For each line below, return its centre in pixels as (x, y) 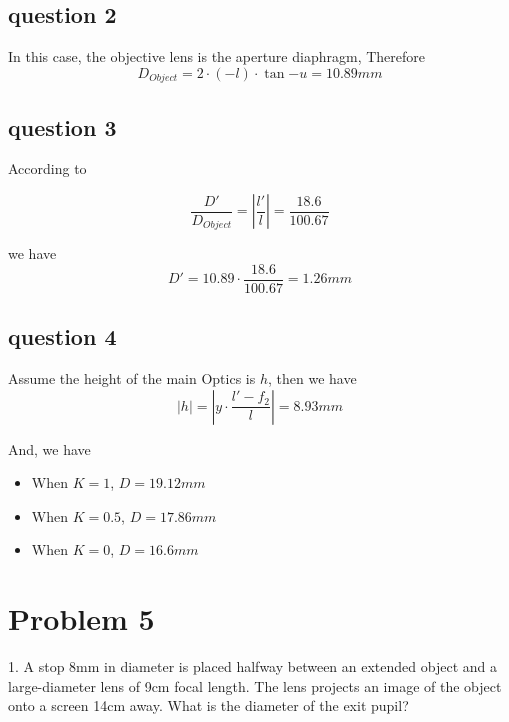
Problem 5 (81, 618)
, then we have (312, 377)
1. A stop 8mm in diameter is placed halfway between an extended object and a (252, 666)
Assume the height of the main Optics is (132, 377)
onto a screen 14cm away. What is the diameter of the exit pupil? (208, 705)
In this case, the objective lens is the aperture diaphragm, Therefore (216, 56)
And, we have (49, 448)
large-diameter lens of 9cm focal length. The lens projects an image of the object (255, 685)
